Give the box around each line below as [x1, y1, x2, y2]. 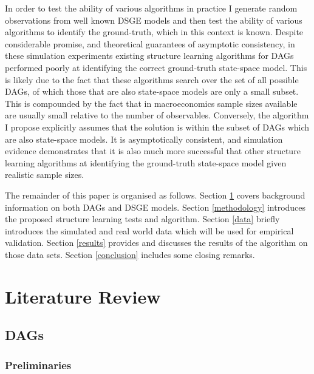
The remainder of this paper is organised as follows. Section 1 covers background [5, 188, 305, 201]
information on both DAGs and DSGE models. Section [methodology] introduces [5, 200, 306, 213]
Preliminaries [5, 357, 72, 372]
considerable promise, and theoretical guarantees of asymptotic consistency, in [5, 37, 295, 50]
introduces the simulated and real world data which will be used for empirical [5, 224, 294, 237]
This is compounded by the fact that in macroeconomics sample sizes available [5, 97, 298, 109]
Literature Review [5, 284, 161, 308]
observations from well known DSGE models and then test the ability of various [5, 13, 302, 26]
